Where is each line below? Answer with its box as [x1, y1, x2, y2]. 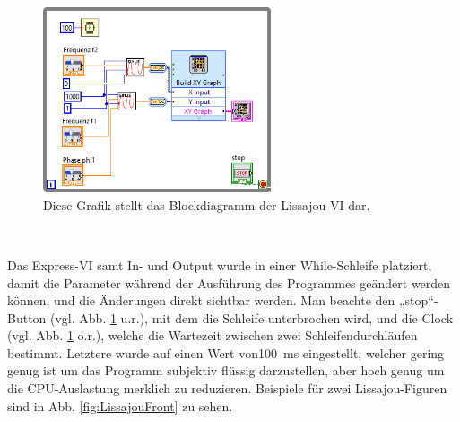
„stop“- [398, 291, 438, 310]
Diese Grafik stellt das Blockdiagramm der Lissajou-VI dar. [43, 195, 370, 214]
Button [7, 308, 47, 327]
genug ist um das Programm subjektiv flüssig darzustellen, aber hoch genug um [7, 361, 445, 380]
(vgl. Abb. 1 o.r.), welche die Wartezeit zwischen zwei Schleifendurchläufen [7, 326, 418, 345]
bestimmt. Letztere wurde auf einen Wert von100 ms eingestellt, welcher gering [7, 343, 445, 362]
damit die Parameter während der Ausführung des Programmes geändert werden [7, 273, 451, 292]
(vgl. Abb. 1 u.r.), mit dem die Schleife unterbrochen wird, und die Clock [50, 308, 454, 327]
